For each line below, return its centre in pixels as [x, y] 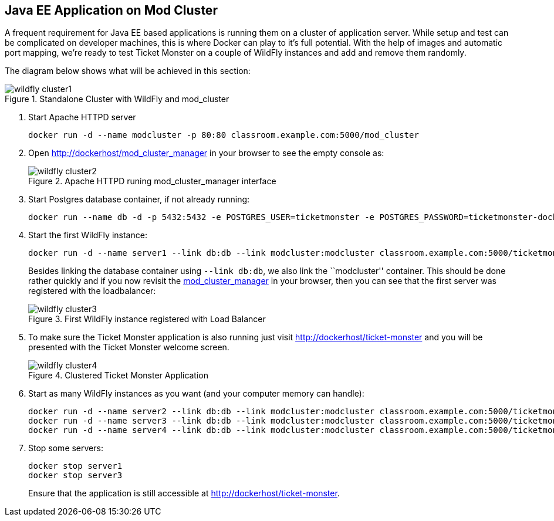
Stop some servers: [66, 448]
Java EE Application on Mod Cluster [111, 10]
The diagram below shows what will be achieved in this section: [128, 71]
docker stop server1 [75, 466]
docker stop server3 [75, 476]
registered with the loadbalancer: [92, 291]
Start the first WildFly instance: [88, 235]
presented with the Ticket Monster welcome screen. [129, 347]
